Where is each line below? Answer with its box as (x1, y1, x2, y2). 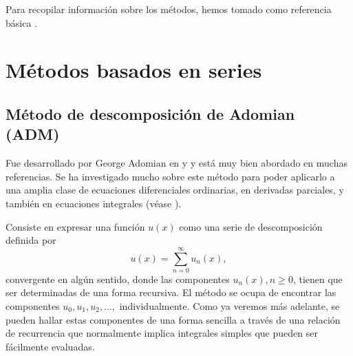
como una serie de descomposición (179, 219, 323, 233)
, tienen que (292, 271, 343, 286)
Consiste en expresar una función (6, 219, 145, 233)
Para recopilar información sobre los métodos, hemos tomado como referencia (6, 2, 332, 16)
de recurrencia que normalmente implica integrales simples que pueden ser (6, 326, 318, 340)
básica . (6, 15, 37, 30)
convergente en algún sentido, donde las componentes (6, 271, 230, 286)
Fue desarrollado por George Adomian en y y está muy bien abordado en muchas (6, 156, 347, 170)
